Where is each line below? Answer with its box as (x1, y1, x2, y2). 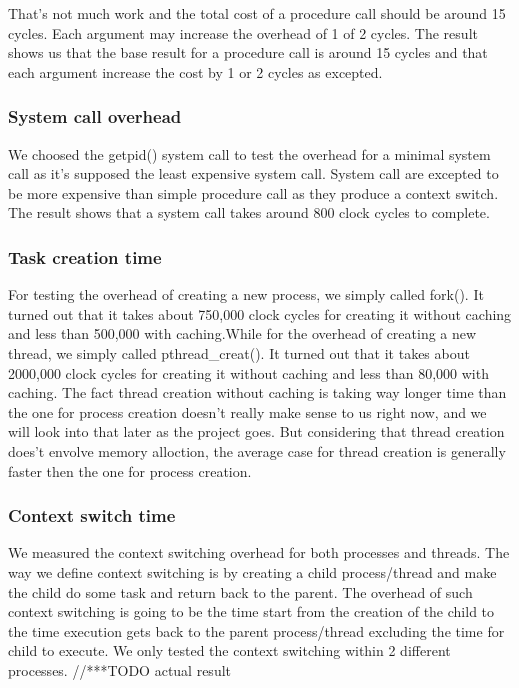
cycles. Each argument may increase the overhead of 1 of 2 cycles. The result (8, 22, 478, 43)
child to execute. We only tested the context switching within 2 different (8, 640, 451, 661)
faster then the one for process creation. (8, 460, 252, 481)
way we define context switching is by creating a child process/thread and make (8, 561, 497, 582)
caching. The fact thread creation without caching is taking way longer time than (8, 382, 507, 403)
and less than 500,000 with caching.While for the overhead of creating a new (8, 323, 477, 344)
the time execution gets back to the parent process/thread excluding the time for (8, 620, 505, 641)
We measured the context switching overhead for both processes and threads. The (8, 542, 510, 563)
